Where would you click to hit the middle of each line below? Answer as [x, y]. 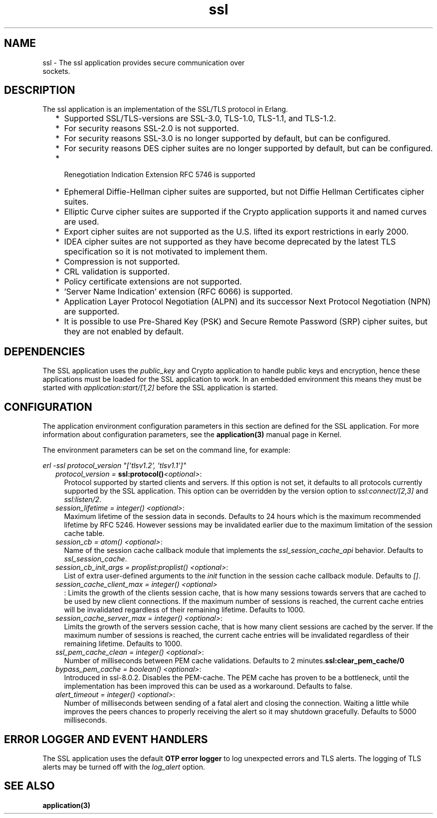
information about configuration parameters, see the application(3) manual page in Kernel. [192, 435]
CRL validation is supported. [117, 272]
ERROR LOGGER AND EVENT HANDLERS [106, 739]
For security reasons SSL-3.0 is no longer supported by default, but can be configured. [227, 138]
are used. [82, 222]
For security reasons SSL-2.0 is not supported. [151, 129]
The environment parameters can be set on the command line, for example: [166, 450]
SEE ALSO [29, 786]
